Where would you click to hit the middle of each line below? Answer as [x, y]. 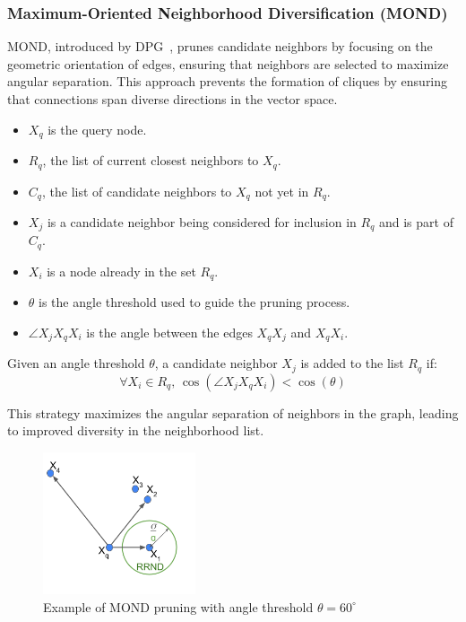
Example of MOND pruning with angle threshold [178, 606]
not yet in [282, 191]
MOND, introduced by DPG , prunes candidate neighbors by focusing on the [220, 46]
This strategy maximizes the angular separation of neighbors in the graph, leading [233, 412]
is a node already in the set [121, 271]
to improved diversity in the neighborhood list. [136, 430]
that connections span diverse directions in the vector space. [173, 99]
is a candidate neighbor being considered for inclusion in [202, 221]
